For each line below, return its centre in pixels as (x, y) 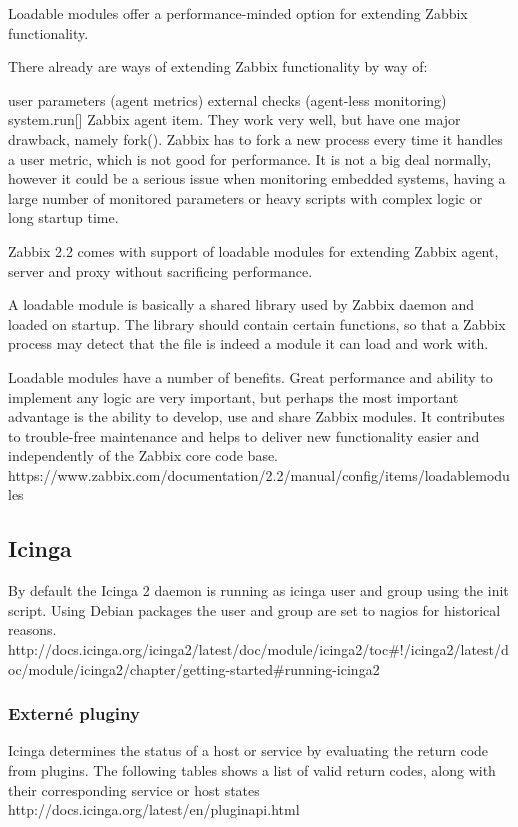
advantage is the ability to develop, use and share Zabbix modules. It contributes (256, 416)
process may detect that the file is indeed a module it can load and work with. (248, 343)
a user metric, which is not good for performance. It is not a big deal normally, (250, 158)
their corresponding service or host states (134, 789)
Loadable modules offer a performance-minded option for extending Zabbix (238, 13)
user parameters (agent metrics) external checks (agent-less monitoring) (227, 99)
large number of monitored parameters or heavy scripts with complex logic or (245, 197)
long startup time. (63, 217)
